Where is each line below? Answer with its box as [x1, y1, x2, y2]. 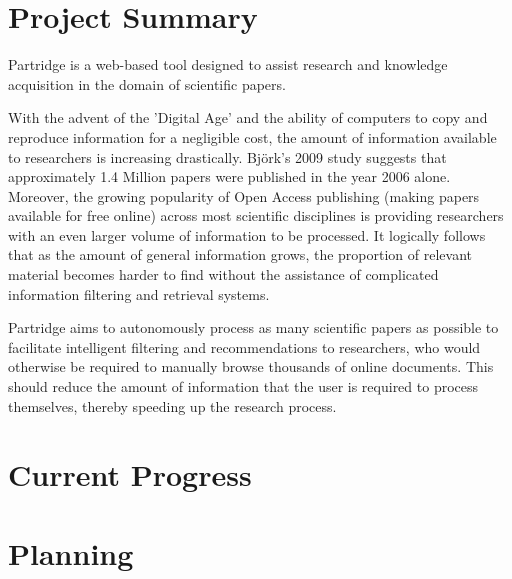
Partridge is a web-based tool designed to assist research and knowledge [8, 54, 448, 75]
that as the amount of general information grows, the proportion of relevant [8, 244, 472, 265]
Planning [8, 532, 134, 573]
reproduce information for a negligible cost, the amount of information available [8, 126, 497, 147]
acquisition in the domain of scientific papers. [8, 73, 286, 94]
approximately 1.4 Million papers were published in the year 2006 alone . [8, 166, 451, 187]
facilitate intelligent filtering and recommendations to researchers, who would [8, 336, 481, 357]
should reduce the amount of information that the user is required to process [8, 376, 479, 397]
